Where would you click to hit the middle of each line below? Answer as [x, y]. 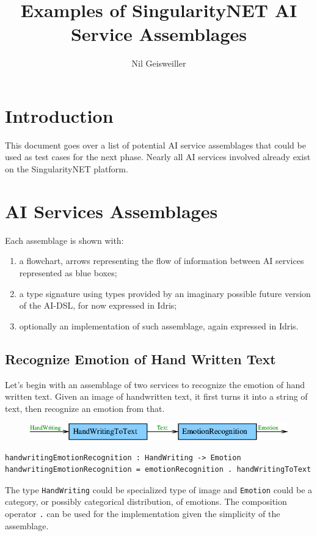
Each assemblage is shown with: [64, 240]
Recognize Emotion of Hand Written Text [140, 358]
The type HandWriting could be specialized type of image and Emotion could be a [159, 489]
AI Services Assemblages [111, 211]
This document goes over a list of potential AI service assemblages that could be [155, 145]
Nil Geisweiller [159, 63]
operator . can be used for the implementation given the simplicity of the [143, 514]
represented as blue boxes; [68, 272]
